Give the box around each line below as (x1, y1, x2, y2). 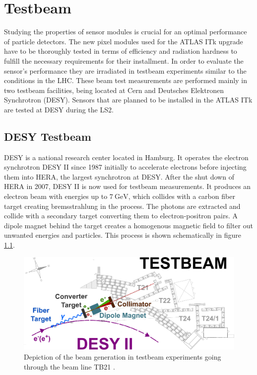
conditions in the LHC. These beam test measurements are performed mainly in (4, 75, 247, 86)
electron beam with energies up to (4, 191, 108, 201)
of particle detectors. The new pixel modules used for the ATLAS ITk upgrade (4, 36, 243, 46)
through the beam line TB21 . (24, 361, 115, 372)
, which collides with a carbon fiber (128, 191, 235, 201)
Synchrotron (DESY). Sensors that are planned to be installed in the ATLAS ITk (4, 94, 253, 105)
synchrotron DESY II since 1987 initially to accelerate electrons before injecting (4, 162, 247, 172)
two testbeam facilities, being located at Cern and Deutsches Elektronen (4, 85, 224, 95)
